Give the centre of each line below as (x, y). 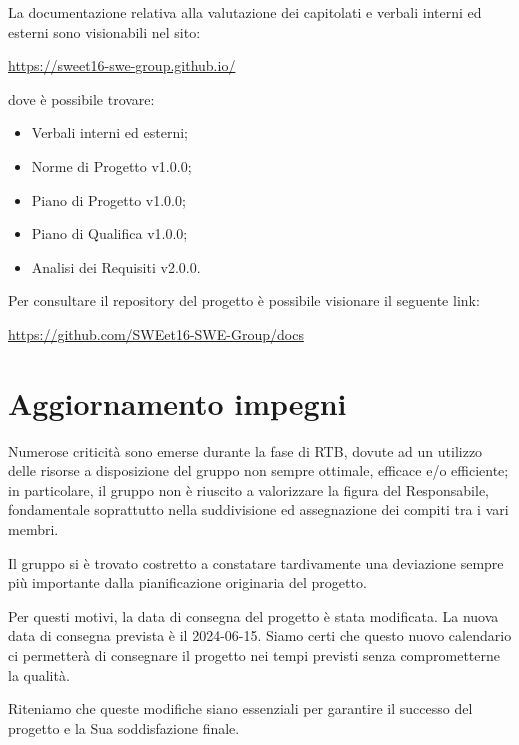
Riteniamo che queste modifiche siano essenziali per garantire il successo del (240, 708)
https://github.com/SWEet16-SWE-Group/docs (156, 333)
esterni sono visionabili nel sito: (104, 31)
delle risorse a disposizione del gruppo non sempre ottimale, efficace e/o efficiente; (258, 470)
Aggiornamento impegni (177, 402)
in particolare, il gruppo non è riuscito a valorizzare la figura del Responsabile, (249, 489)
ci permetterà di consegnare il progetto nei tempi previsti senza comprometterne (254, 655)
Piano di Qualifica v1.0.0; (109, 233)
